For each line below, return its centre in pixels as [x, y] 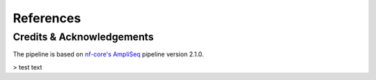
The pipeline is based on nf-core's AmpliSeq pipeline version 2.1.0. [109, 54]
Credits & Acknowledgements [83, 37]
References [47, 18]
